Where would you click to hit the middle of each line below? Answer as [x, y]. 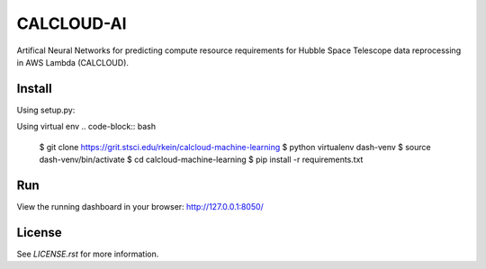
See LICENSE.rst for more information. [88, 254]
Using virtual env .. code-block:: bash [86, 127]
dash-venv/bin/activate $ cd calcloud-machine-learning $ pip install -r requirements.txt [201, 160]
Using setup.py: [46, 110]
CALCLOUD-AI [72, 23]
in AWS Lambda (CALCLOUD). [73, 62]
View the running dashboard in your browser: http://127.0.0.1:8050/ [140, 206]
